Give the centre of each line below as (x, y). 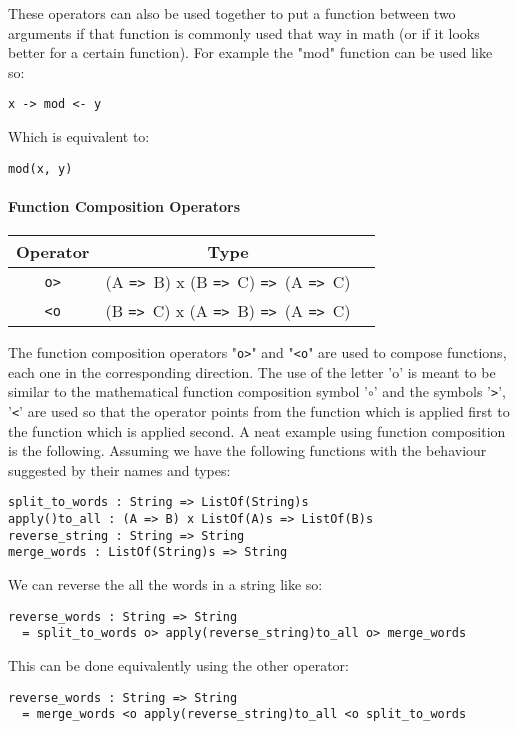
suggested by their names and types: (119, 469)
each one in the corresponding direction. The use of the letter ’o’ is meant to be (252, 371)
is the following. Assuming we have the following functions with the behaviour (247, 450)
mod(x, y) (40, 168)
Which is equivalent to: (79, 136)
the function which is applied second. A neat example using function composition (257, 430)
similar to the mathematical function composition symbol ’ (188, 391)
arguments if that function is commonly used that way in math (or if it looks (244, 32)
